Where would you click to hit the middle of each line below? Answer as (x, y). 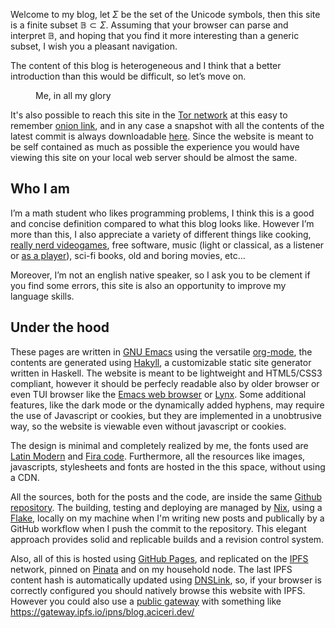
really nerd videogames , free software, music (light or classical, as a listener (167, 245)
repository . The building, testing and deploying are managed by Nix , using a (166, 507)
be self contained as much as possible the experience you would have (155, 147)
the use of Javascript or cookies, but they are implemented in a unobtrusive (166, 415)
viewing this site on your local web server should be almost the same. (154, 157)
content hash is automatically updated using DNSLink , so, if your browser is (166, 580)
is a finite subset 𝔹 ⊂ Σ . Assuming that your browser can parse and (149, 25)
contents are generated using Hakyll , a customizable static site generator (161, 362)
